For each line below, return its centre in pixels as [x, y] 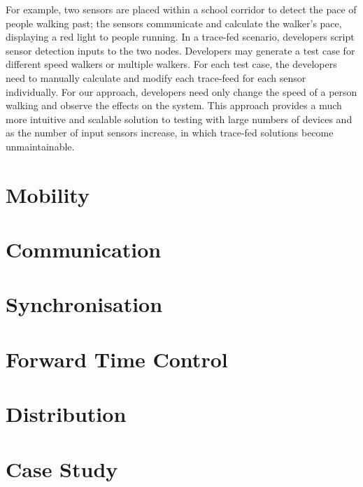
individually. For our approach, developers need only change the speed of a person [181, 91]
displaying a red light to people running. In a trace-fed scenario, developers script [180, 37]
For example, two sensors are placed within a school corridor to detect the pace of [181, 9]
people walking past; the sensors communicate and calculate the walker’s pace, [174, 23]
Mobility [48, 194]
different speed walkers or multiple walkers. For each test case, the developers [171, 64]
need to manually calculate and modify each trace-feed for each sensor [156, 77]
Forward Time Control [117, 359]
